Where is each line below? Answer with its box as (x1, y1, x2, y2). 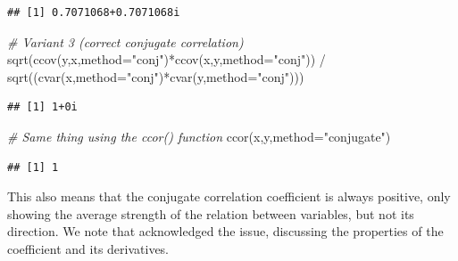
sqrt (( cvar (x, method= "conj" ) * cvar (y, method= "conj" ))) (7, 67, 304, 86)
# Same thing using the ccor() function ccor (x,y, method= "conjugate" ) (7, 126, 391, 145)
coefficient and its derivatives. (7, 239, 170, 257)
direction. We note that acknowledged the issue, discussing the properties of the (7, 222, 444, 241)
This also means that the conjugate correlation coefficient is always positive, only (7, 187, 451, 206)
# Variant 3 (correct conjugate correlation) (7, 32, 244, 51)
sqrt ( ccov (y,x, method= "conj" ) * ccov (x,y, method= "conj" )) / (7, 50, 326, 69)
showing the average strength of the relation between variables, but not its (7, 204, 414, 223)
